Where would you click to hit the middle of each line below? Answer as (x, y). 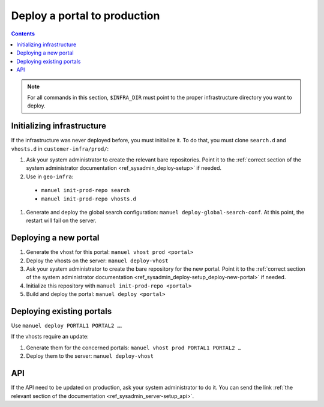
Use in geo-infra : (50, 176)
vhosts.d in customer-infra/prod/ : (60, 149)
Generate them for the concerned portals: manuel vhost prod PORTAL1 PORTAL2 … (134, 348)
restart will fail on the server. (61, 221)
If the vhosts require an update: (50, 337)
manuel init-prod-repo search (85, 190)
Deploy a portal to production (85, 16)
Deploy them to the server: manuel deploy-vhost (90, 356)
